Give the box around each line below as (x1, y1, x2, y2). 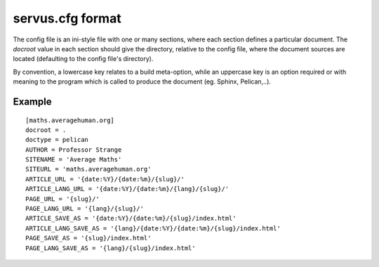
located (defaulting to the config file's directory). (13, 55, 154, 63)
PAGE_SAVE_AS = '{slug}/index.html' (25, 234, 152, 242)
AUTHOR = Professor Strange (25, 145, 122, 154)
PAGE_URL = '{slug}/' (25, 195, 100, 203)
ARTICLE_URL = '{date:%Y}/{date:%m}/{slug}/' (25, 175, 185, 183)
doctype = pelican (25, 136, 89, 144)
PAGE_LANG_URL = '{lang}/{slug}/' (25, 204, 144, 213)
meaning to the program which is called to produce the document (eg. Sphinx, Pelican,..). (13, 77, 272, 86)
